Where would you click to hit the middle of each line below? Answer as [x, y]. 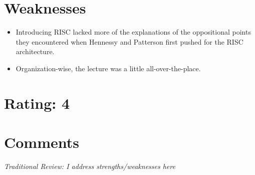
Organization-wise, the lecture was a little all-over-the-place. [108, 68]
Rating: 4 [37, 103]
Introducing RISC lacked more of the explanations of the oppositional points [133, 32]
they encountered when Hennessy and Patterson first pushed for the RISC [130, 41]
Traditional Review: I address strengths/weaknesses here [90, 166]
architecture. [35, 51]
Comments [42, 142]
